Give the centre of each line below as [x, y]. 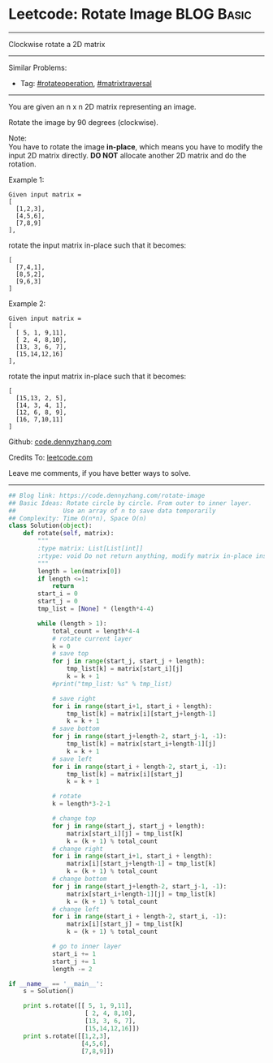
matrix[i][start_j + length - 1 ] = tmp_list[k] [141, 864]
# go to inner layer [87, 947]
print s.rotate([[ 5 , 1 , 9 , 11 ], [78, 1006]
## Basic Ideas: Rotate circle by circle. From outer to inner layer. [130, 503]
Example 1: [26, 179]
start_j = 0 [58, 602]
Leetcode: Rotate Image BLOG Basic [130, 14]
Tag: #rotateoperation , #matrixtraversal [86, 83]
